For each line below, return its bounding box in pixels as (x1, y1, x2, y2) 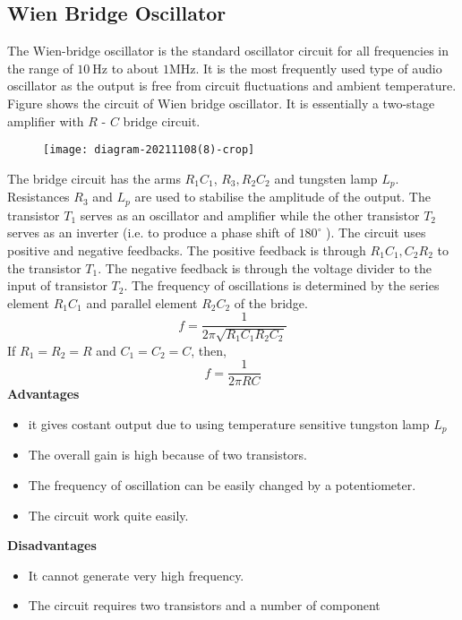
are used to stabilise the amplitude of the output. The (134, 187, 431, 206)
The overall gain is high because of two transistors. (28, 445, 308, 464)
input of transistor (7, 276, 107, 295)
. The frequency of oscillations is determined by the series (124, 276, 440, 295)
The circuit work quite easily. (28, 505, 189, 524)
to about (111, 58, 159, 77)
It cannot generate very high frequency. (28, 565, 244, 584)
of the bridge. (234, 293, 308, 312)
